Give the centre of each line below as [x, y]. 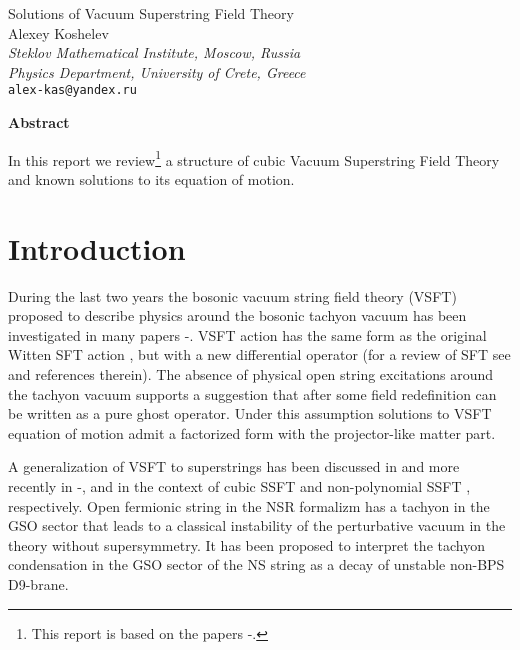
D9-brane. [38, 583]
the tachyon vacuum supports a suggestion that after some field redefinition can [252, 393]
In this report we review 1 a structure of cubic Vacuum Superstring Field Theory [254, 158]
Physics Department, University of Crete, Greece [157, 71]
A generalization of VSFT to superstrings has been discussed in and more [234, 466]
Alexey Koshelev [58, 32]
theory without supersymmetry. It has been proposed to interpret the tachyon [246, 544]
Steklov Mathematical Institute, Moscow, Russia [154, 52]
